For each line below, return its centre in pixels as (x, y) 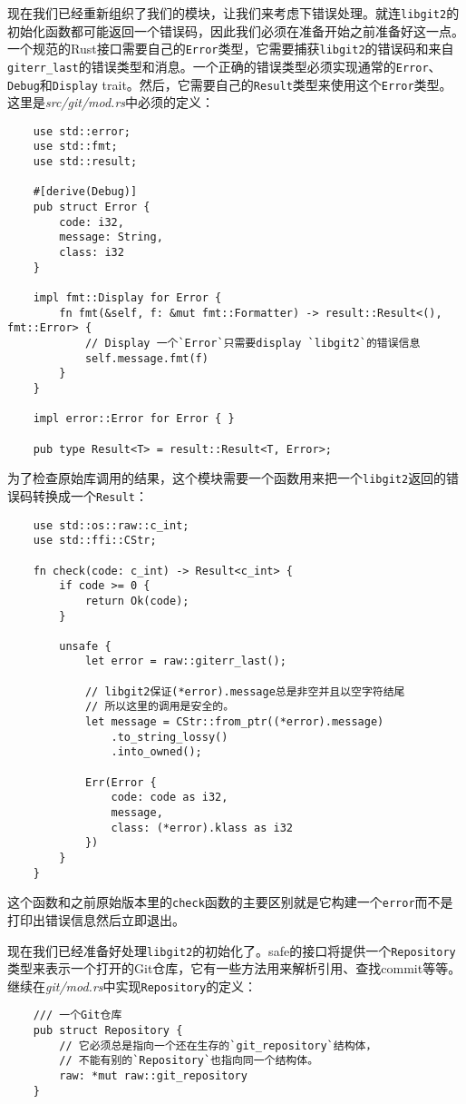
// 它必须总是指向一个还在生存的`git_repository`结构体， (218, 1045)
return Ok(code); (137, 601)
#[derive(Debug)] (85, 192)
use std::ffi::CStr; (95, 541)
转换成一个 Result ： (90, 495)
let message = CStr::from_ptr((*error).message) (234, 722)
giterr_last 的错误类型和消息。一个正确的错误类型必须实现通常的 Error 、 (224, 66)
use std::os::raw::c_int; (111, 525)
